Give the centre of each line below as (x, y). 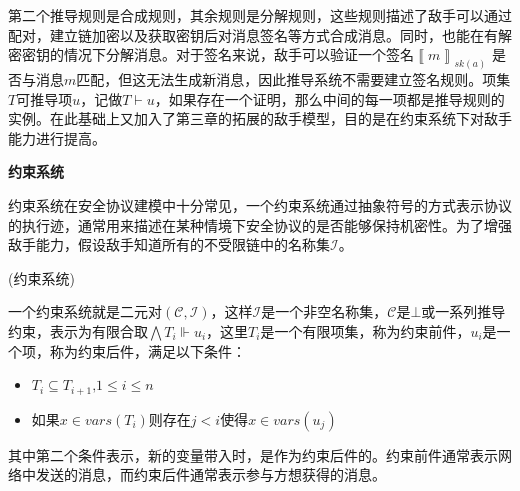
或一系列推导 (463, 311)
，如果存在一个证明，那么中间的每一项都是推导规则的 (329, 98)
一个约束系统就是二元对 (85, 311)
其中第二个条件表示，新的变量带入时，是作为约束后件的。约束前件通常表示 (253, 454)
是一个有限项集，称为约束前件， (365, 330)
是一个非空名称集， (324, 311)
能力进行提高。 (57, 137)
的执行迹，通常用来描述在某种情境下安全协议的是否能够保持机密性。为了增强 (260, 224)
